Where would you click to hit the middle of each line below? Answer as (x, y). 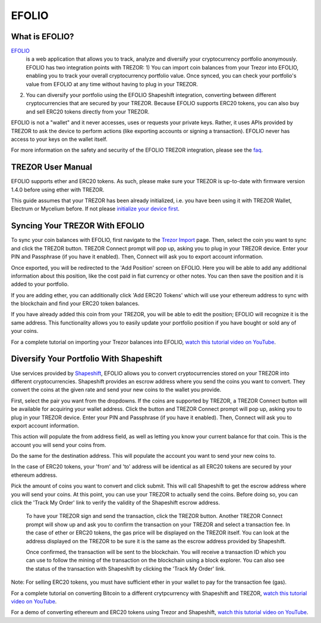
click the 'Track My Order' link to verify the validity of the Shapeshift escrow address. (115, 503)
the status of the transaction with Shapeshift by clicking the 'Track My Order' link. (126, 568)
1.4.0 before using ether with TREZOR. (58, 190)
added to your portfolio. (40, 284)
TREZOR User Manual (51, 167)
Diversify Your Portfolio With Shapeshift (87, 359)
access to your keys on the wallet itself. (59, 139)
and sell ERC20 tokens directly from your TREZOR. (88, 111)
